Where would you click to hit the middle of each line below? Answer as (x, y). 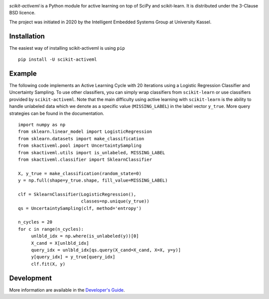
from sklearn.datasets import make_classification (81, 139)
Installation (27, 36)
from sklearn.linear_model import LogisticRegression (85, 132)
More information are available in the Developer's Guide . (67, 290)
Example (23, 73)
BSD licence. (22, 13)
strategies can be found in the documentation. (57, 113)
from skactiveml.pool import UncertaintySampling (80, 146)
